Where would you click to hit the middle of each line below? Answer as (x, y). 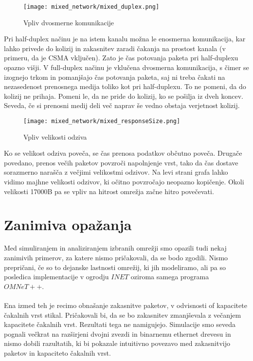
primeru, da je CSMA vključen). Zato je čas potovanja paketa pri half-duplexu (121, 58)
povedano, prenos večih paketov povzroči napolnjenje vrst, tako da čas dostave (121, 162)
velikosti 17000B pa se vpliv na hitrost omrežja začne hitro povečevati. (109, 191)
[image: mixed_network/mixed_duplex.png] (91, 7)
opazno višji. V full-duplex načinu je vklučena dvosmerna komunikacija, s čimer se (126, 67)
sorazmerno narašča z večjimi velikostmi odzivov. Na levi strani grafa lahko (116, 172)
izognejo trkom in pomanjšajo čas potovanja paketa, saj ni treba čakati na (115, 77)
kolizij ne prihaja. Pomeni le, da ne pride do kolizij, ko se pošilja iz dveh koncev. (124, 96)
